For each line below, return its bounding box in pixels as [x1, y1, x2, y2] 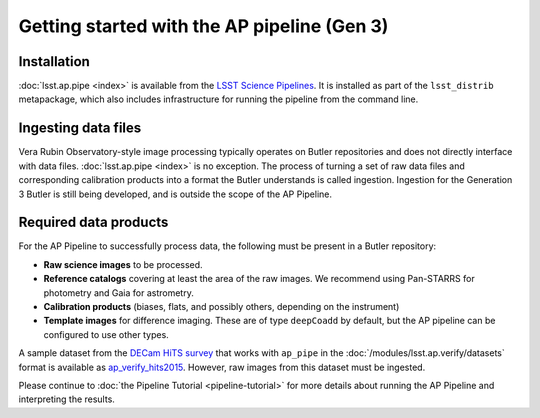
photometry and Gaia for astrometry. [43, 286, 194, 299]
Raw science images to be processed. [43, 258, 204, 270]
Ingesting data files [18, 120, 142, 137]
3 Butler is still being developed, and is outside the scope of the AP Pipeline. [18, 188, 333, 200]
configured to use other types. [43, 328, 169, 340]
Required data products [18, 214, 169, 231]
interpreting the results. [18, 393, 115, 405]
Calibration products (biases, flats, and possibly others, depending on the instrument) [43, 301, 400, 312]
